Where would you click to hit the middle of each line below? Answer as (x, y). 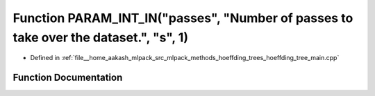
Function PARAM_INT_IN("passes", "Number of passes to (183, 18)
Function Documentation (68, 78)
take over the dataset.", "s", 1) (101, 37)
